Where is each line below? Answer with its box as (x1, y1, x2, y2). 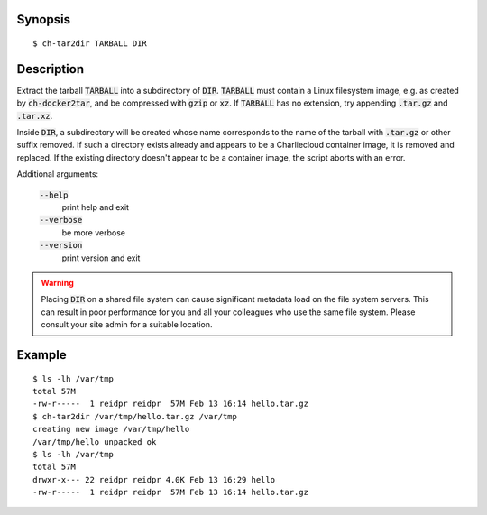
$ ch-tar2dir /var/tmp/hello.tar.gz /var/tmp (32, 411, 238, 421)
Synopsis (16, 12, 71, 27)
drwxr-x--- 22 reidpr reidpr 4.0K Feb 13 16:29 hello (32, 474, 275, 484)
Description (16, 61, 85, 77)
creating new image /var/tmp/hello (32, 424, 190, 435)
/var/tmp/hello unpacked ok (32, 437, 157, 446)
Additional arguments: (16, 169, 99, 179)
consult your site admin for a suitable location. (41, 319, 213, 330)
